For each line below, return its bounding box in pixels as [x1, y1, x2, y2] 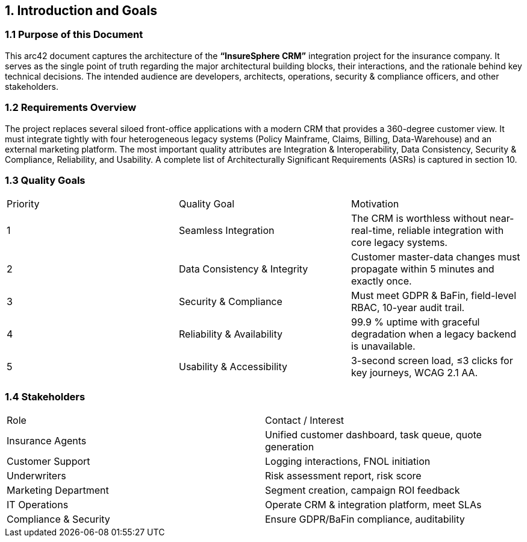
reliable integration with [397, 224, 504, 237]
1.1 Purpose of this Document [5, 28, 143, 41]
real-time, [351, 224, 395, 237]
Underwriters [7, 470, 66, 482]
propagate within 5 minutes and [351, 263, 494, 276]
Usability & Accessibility [178, 361, 287, 373]
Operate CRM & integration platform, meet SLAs [265, 499, 482, 511]
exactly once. [351, 275, 412, 288]
